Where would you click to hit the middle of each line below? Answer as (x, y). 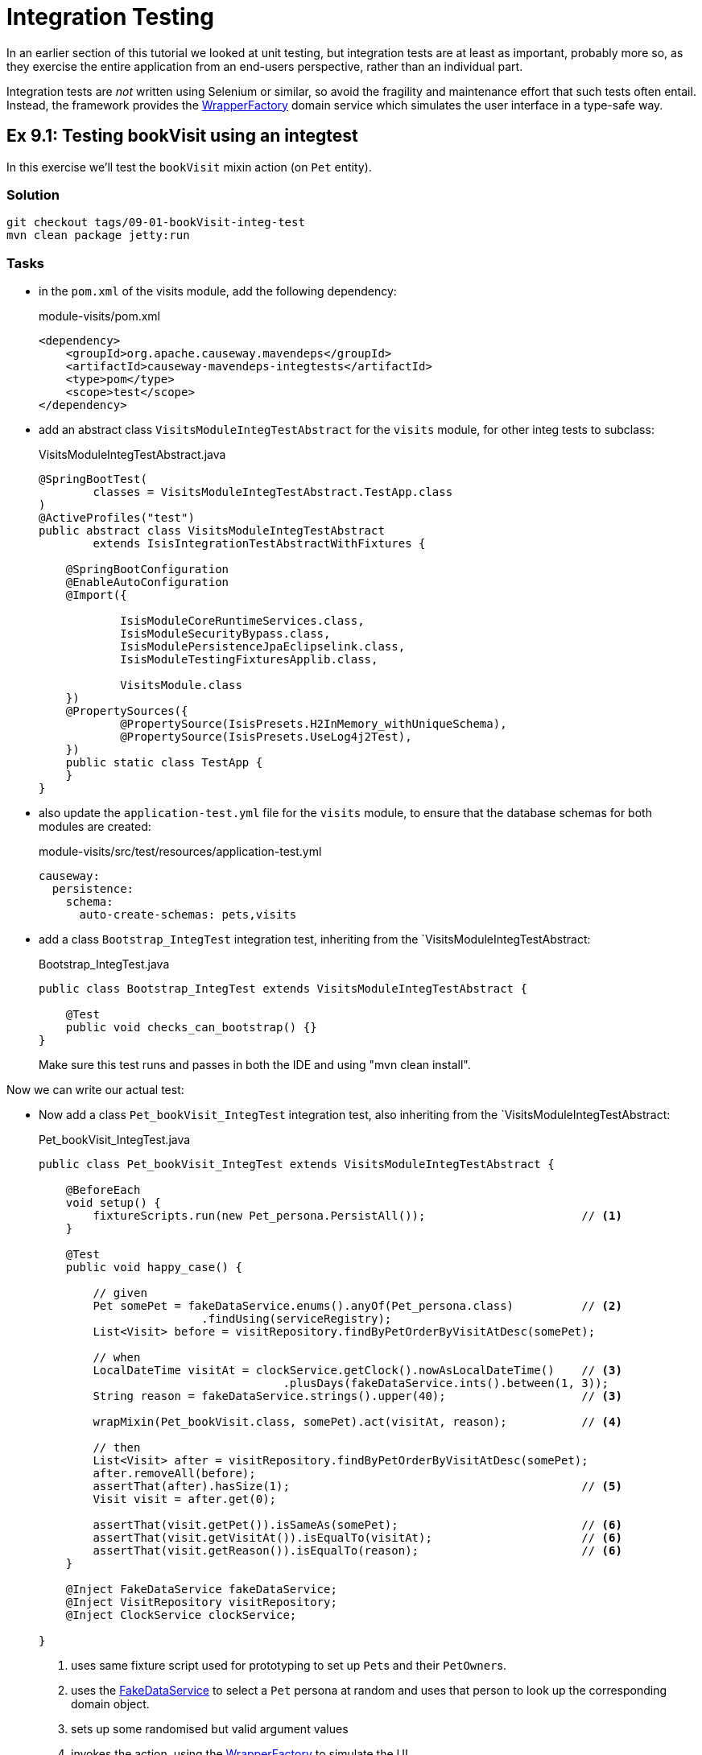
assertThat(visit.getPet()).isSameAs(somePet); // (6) (357, 1525)
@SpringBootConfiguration (147, 570)
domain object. (110, 1704)
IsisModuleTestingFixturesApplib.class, (249, 660)
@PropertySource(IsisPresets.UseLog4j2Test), (266, 737)
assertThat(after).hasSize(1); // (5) (357, 1487)
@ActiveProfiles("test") (117, 518)
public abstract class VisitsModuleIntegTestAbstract (212, 531)
